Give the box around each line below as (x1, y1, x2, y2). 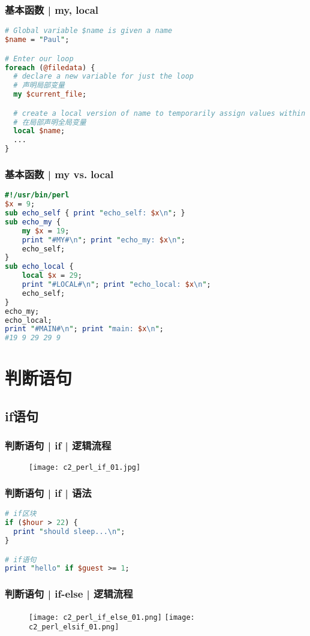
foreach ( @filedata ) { (5, 63, 95, 72)
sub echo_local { (5, 262, 74, 271)
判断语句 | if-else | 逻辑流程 (5, 586, 133, 601)
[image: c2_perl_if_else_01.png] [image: (29, 613, 195, 622)
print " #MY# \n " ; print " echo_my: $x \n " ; (22, 235, 185, 244)
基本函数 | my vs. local (5, 166, 114, 181)
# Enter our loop (5, 54, 74, 63)
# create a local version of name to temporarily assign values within (13, 109, 306, 118)
